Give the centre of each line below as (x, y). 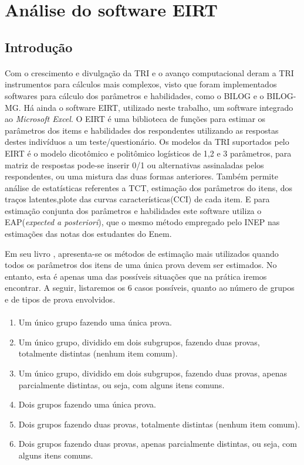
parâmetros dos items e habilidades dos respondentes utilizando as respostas (142, 130)
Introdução (39, 47)
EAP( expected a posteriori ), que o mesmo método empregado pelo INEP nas (142, 222)
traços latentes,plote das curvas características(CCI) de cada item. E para (137, 199)
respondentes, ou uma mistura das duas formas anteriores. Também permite (141, 176)
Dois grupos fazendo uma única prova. (87, 404)
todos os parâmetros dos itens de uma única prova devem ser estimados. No (141, 265)
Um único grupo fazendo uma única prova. (95, 322)
